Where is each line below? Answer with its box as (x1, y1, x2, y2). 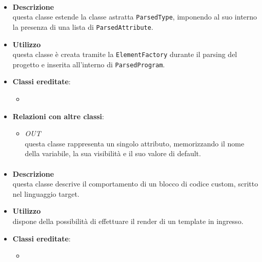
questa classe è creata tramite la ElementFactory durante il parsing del (12, 49, 237, 60)
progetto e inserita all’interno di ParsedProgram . (12, 59, 165, 69)
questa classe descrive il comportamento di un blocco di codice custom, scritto (12, 178, 258, 189)
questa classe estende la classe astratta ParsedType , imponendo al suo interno (12, 11, 257, 22)
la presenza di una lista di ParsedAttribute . (12, 21, 153, 32)
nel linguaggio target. (12, 188, 79, 199)
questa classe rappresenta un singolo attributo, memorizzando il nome (25, 138, 245, 148)
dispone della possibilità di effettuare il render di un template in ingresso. (12, 215, 244, 226)
